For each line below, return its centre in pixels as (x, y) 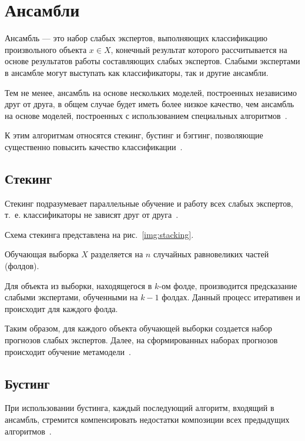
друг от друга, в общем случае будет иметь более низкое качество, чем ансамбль (150, 104)
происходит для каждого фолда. (61, 308)
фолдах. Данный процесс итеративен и (231, 297)
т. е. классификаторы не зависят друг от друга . (92, 215)
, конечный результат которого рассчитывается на (199, 49)
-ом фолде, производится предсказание (228, 285)
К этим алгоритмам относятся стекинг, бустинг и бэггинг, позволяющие (134, 135)
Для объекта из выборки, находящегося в (78, 285)
